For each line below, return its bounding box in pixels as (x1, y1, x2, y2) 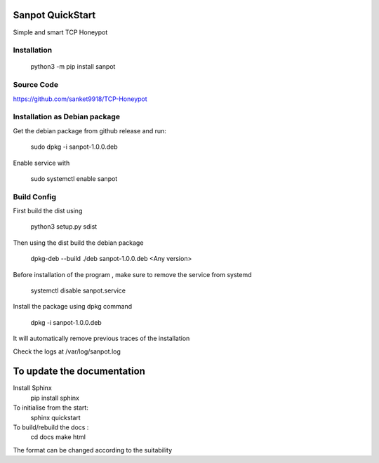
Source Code (13, 80, 59, 90)
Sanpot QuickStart (13, 9, 96, 21)
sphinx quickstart (30, 413, 81, 422)
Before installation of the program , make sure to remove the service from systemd (13, 270, 252, 279)
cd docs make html (30, 433, 86, 441)
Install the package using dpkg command (13, 302, 133, 311)
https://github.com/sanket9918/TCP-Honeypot (13, 95, 147, 103)
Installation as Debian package (13, 112, 121, 122)
